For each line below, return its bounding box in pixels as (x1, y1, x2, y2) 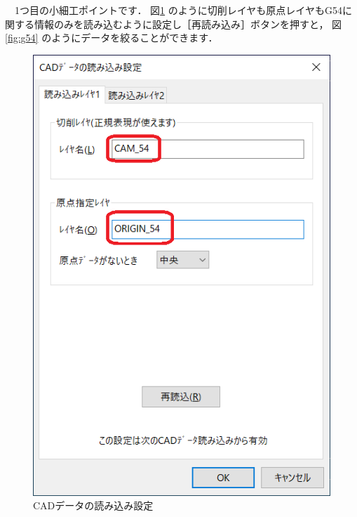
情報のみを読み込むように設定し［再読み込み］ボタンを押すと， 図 (34, 16, 342, 31)
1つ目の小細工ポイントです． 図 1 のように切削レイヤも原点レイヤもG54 (14, 3, 342, 17)
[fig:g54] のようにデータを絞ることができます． (5, 30, 218, 45)
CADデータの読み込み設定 (33, 498, 154, 513)
